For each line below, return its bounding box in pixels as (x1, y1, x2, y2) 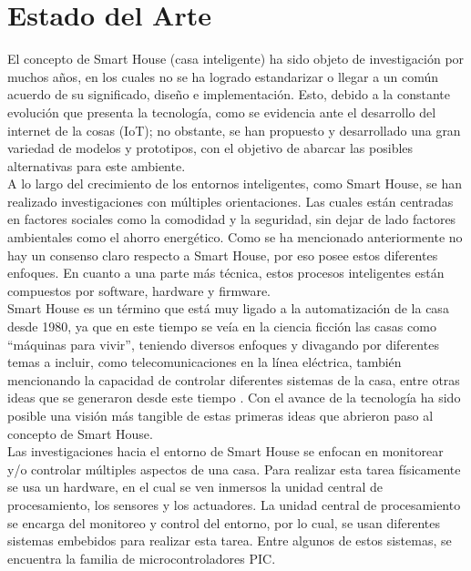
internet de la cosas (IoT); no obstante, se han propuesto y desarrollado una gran (7, 120, 461, 139)
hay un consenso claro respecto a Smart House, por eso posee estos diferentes (7, 245, 438, 264)
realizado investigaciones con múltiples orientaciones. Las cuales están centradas (7, 191, 454, 210)
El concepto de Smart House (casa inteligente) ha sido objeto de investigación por (7, 49, 465, 68)
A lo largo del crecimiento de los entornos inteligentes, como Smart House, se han (7, 174, 463, 193)
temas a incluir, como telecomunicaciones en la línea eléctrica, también (7, 352, 402, 372)
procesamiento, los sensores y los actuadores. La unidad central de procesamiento (7, 495, 461, 514)
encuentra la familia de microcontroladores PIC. (7, 548, 276, 567)
